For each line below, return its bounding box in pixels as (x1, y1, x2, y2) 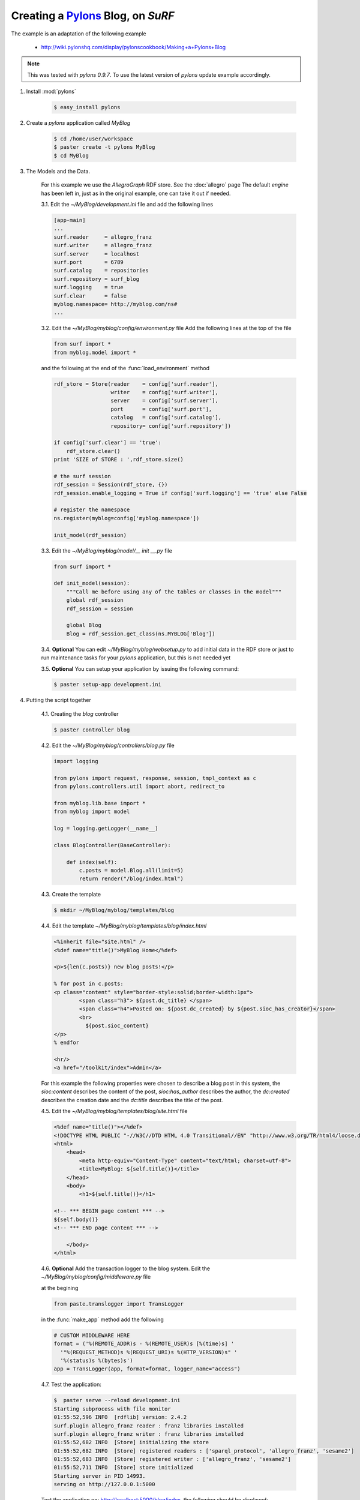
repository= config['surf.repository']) (110, 422, 231, 429)
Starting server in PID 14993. (53, 1472, 146, 1479)
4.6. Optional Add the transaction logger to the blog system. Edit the (41, 1265, 210, 1272)
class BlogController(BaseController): (53, 842, 171, 848)
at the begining (41, 1284, 79, 1291)
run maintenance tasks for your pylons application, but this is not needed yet (41, 654, 231, 661)
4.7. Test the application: (41, 1381, 101, 1388)
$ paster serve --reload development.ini (53, 1397, 181, 1404)
